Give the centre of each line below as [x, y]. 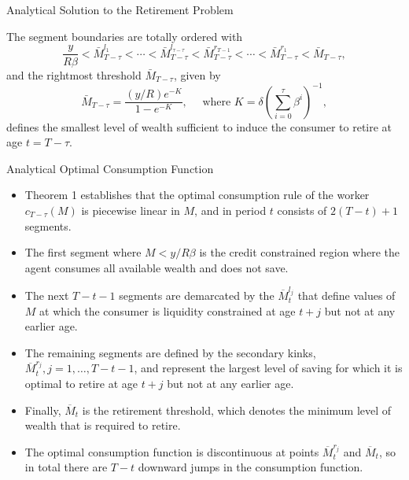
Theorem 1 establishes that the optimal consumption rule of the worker [197, 195]
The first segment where [83, 252]
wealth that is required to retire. [103, 425]
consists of [302, 210]
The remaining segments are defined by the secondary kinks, [170, 352]
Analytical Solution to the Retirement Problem [120, 9]
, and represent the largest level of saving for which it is [268, 368]
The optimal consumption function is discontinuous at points [172, 451]
